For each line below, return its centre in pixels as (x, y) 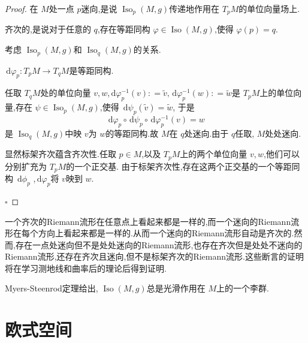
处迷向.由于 (206, 133)
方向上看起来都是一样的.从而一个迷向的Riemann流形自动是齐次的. (166, 233)
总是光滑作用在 (176, 288)
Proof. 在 (22, 8)
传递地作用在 (194, 8)
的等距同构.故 (132, 133)
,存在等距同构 (124, 29)
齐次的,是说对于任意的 (48, 29)
